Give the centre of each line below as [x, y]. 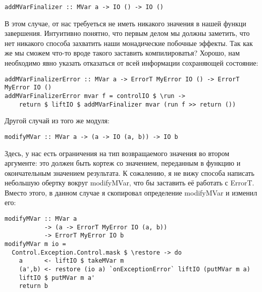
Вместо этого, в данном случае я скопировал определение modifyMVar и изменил [131, 192]
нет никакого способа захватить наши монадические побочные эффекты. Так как [129, 43]
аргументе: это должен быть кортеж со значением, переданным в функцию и [123, 163]
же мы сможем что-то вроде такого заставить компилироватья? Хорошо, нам [122, 53]
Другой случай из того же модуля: [57, 120]
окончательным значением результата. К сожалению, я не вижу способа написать [129, 173]
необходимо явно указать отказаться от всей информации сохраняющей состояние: [132, 63]
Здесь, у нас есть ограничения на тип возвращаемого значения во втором [117, 153]
